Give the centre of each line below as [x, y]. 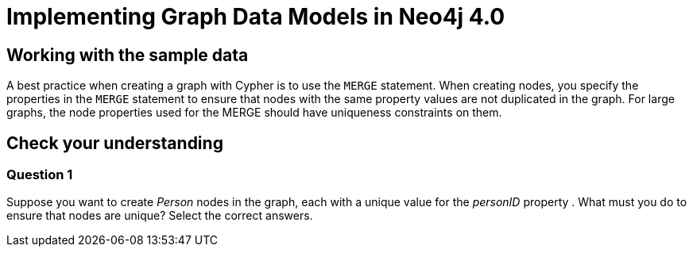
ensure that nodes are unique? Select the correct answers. [160, 216]
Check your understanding [115, 143]
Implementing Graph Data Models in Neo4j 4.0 [256, 17]
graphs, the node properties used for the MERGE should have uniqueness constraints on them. [254, 113]
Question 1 [40, 175]
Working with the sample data [128, 55]
